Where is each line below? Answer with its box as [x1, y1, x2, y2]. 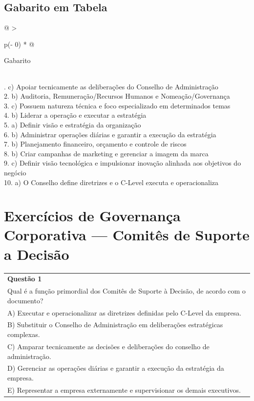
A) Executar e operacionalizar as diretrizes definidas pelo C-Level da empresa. [7, 307, 242, 317]
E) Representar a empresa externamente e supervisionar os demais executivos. [7, 384, 241, 395]
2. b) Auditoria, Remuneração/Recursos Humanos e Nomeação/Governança [4, 91, 230, 101]
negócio [4, 167, 26, 177]
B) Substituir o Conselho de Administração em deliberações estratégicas [7, 319, 223, 330]
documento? [7, 295, 43, 305]
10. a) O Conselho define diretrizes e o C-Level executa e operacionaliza [4, 177, 219, 187]
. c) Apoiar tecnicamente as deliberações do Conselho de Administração [4, 81, 218, 91]
